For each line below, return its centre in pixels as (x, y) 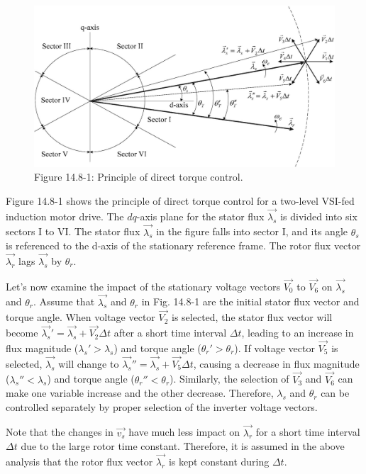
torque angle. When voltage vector (81, 317)
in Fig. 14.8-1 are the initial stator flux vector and (250, 301)
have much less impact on (184, 432)
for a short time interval (308, 432)
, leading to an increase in (298, 333)
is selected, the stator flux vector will (252, 317)
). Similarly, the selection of (229, 379)
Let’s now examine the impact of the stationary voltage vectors (143, 286)
